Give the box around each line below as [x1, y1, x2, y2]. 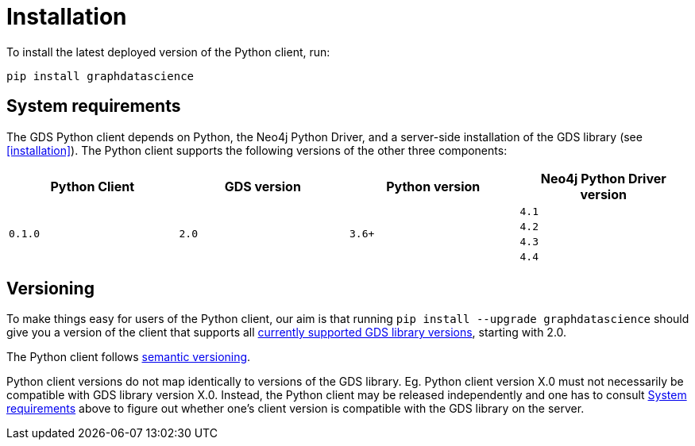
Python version [386, 178, 481, 194]
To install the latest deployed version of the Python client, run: [6, 44, 330, 59]
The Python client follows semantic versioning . [6, 350, 251, 364]
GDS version [224, 178, 301, 194]
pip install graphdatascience [6, 69, 195, 83]
